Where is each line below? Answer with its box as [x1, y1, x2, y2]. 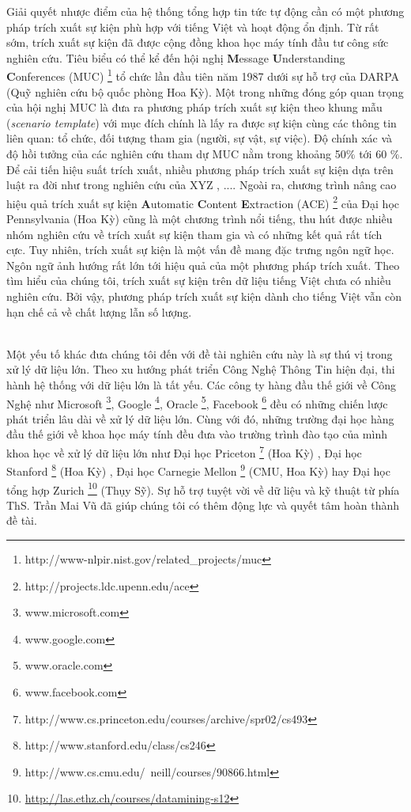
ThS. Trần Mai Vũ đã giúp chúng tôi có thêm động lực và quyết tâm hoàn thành [6, 496, 400, 513]
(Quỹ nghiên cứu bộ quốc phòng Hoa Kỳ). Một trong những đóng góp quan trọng [6, 83, 404, 100]
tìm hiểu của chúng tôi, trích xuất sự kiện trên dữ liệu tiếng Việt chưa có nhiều [6, 272, 391, 289]
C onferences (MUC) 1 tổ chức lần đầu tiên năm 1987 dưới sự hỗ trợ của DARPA [6, 66, 400, 85]
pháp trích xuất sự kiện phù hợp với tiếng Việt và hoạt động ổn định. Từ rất [6, 18, 379, 35]
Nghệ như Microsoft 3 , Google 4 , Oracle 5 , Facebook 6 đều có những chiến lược [6, 393, 388, 412]
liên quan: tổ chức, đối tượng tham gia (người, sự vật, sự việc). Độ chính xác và [6, 130, 393, 146]
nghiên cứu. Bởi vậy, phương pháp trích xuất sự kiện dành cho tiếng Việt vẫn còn [6, 288, 402, 304]
